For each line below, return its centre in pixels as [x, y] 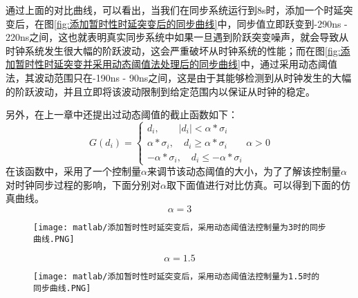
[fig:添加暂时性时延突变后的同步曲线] [136, 23]
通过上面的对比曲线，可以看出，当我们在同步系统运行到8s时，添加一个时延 [175, 10]
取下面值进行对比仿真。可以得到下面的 [253, 184]
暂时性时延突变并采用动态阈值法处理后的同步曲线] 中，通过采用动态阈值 [176, 64]
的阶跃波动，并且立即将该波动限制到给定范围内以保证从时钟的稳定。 [160, 91]
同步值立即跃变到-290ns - [292, 23]
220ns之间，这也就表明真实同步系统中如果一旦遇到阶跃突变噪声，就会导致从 [177, 37]
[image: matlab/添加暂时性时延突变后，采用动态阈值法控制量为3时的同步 [180, 228]
